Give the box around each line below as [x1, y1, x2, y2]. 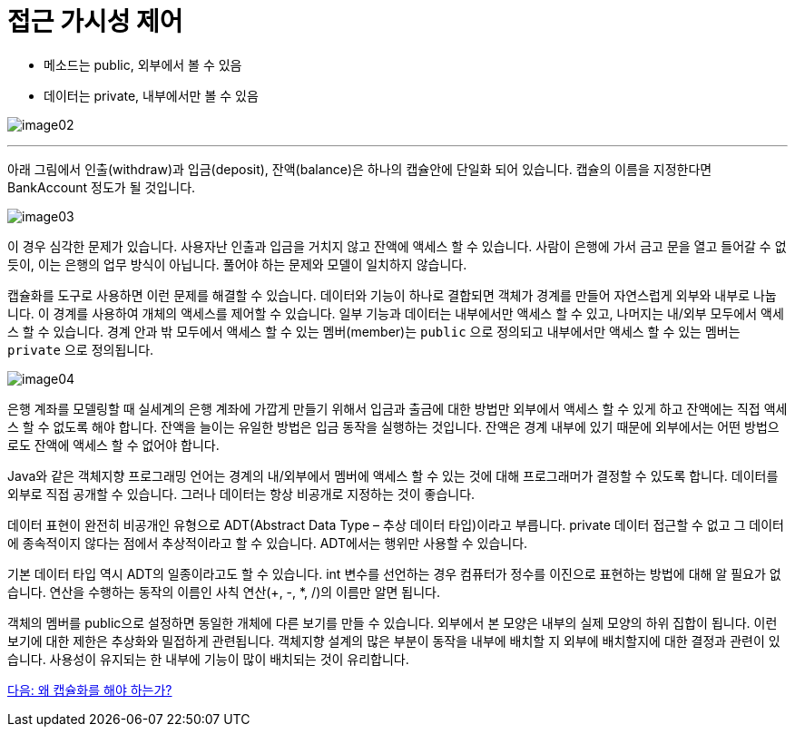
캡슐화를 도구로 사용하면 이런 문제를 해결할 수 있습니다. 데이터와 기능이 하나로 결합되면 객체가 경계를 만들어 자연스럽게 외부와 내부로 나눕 [7, 287, 777, 303]
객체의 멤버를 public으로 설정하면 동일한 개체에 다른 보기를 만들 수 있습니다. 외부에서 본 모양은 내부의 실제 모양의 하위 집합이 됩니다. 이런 [7, 614, 778, 631]
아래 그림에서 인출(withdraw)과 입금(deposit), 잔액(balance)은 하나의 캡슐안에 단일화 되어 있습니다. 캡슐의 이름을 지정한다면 [7, 161, 712, 177]
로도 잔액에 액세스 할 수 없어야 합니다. [7, 436, 220, 453]
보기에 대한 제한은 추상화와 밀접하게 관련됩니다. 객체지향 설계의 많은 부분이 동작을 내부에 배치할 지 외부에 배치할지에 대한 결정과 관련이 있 [7, 632, 780, 649]
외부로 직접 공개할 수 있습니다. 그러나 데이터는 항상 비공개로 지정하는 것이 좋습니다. [7, 485, 476, 502]
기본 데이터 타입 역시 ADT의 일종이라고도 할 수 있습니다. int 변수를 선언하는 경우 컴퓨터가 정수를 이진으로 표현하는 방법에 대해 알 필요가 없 [7, 565, 781, 582]
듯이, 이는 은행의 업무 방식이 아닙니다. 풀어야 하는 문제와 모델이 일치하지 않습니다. [7, 256, 467, 272]
